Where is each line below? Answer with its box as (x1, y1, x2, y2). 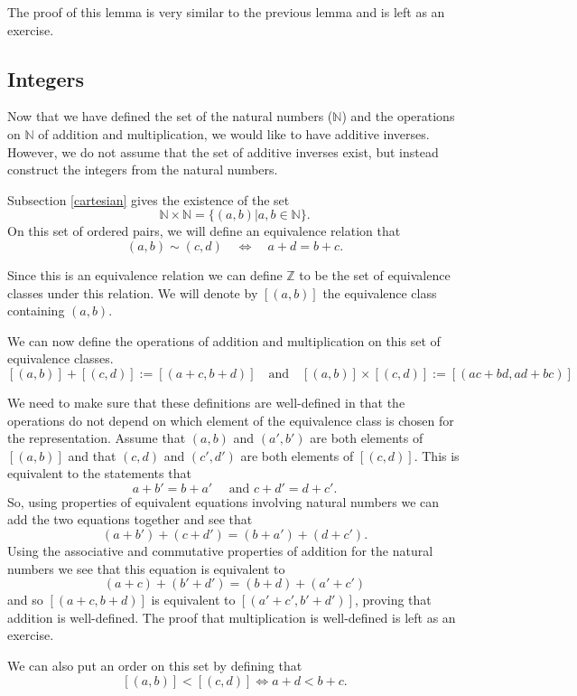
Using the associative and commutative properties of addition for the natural (7, 541, 433, 560)
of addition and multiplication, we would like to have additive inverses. (38, 124, 430, 143)
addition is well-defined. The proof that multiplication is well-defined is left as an (7, 607, 456, 626)
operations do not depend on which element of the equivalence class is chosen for (7, 410, 454, 429)
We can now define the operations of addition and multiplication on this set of (7, 331, 441, 350)
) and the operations (341, 107, 455, 126)
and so (7, 590, 43, 609)
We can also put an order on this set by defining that (7, 656, 302, 675)
